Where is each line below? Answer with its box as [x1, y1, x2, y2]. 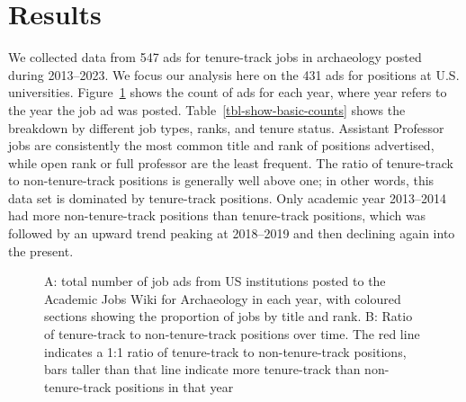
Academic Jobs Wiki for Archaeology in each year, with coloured [44, 289, 401, 308]
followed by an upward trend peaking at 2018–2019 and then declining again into [8, 224, 455, 243]
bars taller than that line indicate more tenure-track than [44, 360, 361, 379]
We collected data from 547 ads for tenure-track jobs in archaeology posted [8, 48, 422, 67]
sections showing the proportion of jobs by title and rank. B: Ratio [44, 307, 413, 326]
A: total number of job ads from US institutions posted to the [44, 272, 386, 290]
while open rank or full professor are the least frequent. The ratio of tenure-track [8, 153, 453, 172]
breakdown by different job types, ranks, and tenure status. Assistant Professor [8, 118, 444, 137]
